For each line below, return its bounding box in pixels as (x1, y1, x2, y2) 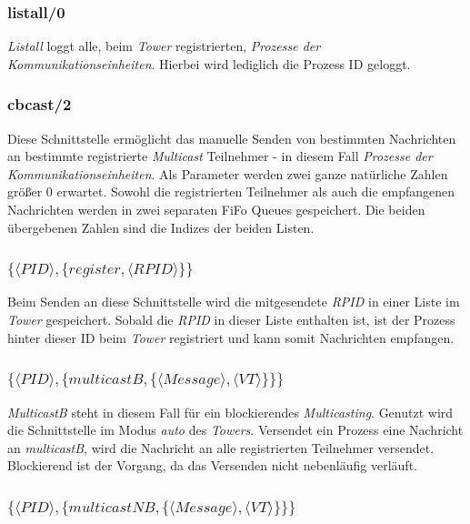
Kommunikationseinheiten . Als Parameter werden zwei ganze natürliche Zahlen (7, 164, 448, 183)
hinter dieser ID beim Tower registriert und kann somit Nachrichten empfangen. (7, 327, 455, 347)
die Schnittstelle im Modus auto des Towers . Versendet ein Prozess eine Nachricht (7, 420, 464, 439)
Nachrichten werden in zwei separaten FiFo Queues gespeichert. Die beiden (7, 200, 425, 218)
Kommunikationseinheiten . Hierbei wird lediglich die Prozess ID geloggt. (7, 54, 411, 73)
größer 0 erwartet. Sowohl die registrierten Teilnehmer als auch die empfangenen (7, 182, 455, 201)
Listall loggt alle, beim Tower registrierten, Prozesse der (7, 36, 321, 55)
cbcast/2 (7, 93, 72, 116)
